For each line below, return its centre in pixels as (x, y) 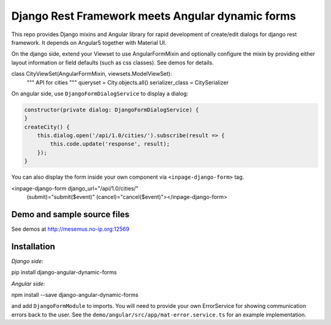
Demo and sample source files (70, 214)
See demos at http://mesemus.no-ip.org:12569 (70, 229)
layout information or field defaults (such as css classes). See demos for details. (112, 62)
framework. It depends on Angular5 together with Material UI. (89, 42)
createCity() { (47, 127)
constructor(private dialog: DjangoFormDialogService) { (112, 110)
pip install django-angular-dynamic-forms (64, 272)
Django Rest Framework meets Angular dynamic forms (154, 16)
